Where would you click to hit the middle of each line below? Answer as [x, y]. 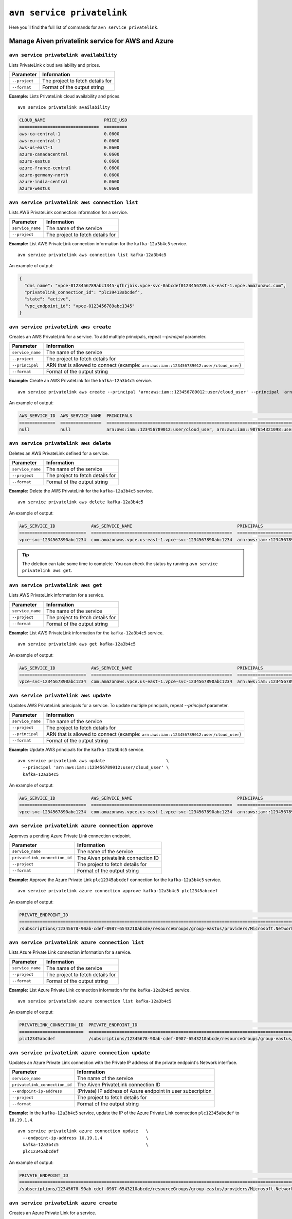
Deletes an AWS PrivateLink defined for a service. [59, 453]
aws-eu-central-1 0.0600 [69, 141]
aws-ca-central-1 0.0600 [69, 134]
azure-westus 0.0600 [69, 188]
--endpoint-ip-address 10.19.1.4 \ [85, 1138]
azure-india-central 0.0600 [69, 181]
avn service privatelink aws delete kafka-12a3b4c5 [81, 502]
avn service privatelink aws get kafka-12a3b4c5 [77, 644]
